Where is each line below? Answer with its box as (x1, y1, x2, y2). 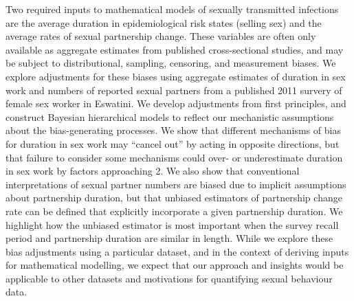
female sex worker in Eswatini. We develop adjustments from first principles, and (5, 96, 346, 111)
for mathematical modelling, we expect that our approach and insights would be (5, 258, 344, 272)
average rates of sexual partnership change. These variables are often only (5, 29, 316, 43)
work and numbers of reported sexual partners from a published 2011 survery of (5, 82, 342, 97)
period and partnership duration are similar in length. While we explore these (5, 231, 333, 245)
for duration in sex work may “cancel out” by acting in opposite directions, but (5, 136, 340, 150)
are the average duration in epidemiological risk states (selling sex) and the (5, 15, 322, 30)
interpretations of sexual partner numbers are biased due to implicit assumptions (5, 177, 346, 191)
